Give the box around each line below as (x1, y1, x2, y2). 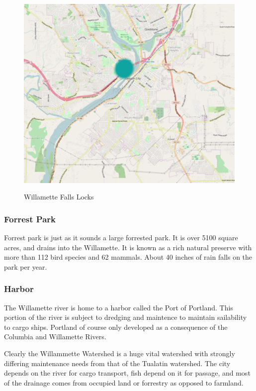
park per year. (4, 261, 47, 272)
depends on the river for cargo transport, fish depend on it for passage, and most (4, 368, 251, 378)
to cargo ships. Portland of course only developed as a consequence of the (4, 321, 228, 332)
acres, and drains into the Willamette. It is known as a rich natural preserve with (4, 242, 252, 252)
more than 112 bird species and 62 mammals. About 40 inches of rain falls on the (4, 252, 253, 262)
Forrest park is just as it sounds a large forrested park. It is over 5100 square (4, 232, 238, 242)
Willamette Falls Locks (24, 192, 94, 202)
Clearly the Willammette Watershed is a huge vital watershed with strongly (4, 348, 235, 358)
